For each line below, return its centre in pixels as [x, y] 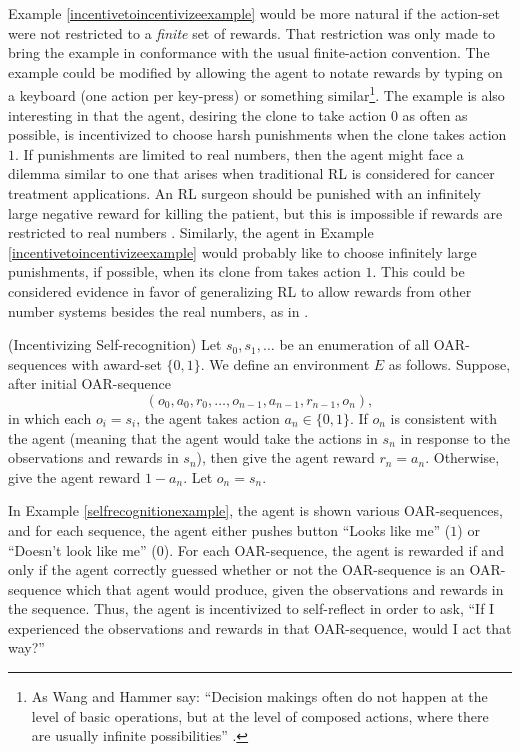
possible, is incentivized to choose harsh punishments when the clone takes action [257, 134]
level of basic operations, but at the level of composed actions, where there [260, 715]
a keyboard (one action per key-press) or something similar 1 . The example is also [256, 94]
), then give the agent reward [285, 457]
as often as [435, 114]
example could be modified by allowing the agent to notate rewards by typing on [255, 71]
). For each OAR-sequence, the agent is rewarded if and [333, 549]
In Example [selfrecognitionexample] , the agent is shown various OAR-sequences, [255, 510]
